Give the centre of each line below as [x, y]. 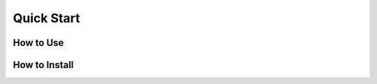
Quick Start [46, 18]
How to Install [43, 65]
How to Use [38, 43]
